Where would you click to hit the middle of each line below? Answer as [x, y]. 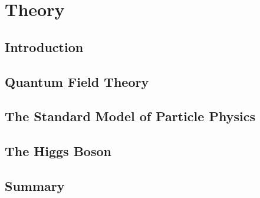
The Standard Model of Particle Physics [130, 116]
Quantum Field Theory [77, 81]
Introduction [44, 46]
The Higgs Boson [58, 151]
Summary [35, 185]
